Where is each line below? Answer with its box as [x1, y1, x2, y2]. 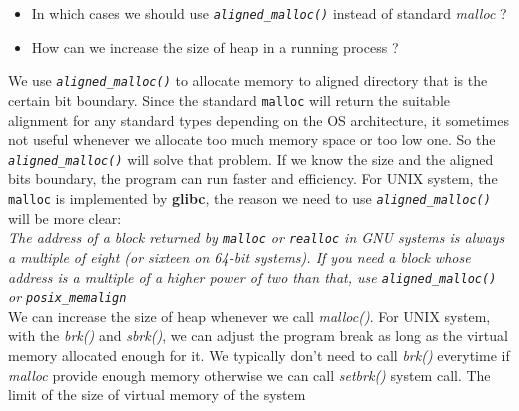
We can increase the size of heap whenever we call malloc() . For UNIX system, [8, 305, 491, 326]
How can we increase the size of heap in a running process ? [31, 36, 399, 57]
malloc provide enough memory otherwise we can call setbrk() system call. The [8, 364, 491, 385]
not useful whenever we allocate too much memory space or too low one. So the [8, 129, 496, 150]
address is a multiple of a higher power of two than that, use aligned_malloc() [8, 266, 497, 287]
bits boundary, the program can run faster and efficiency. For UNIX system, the [8, 168, 498, 189]
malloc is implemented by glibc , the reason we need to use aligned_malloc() [8, 188, 491, 208]
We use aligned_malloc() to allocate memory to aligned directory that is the [8, 70, 488, 91]
